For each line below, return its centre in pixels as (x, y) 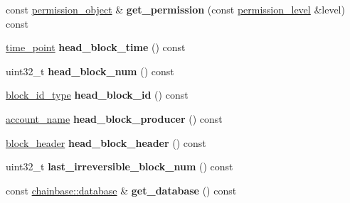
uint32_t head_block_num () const (90, 71)
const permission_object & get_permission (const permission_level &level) (175, 9)
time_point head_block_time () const (96, 47)
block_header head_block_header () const (106, 142)
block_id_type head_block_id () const (97, 95)
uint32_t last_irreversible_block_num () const (120, 166)
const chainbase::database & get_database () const (121, 190)
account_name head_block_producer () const (114, 118)
